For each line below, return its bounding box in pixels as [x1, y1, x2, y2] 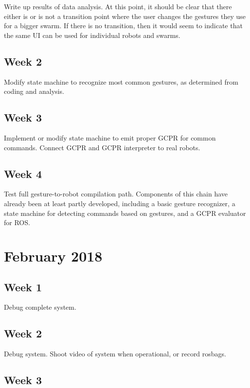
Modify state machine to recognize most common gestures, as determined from [4, 76, 238, 87]
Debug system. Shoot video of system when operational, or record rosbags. [4, 349, 227, 359]
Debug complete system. [4, 302, 76, 312]
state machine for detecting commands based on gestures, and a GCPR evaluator [4, 208, 246, 218]
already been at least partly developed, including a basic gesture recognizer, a [4, 198, 235, 208]
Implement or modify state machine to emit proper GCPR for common [4, 132, 216, 142]
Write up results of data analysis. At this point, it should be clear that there [4, 1, 232, 11]
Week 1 [4, 279, 42, 294]
